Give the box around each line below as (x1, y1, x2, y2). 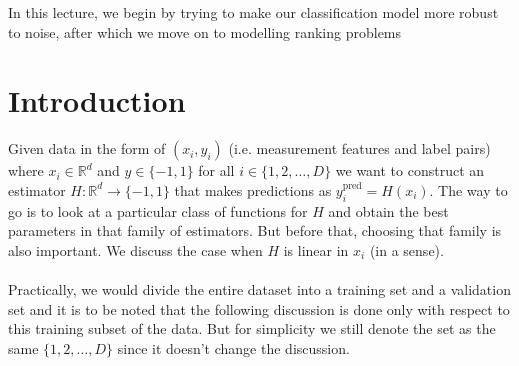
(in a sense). (369, 239, 444, 260)
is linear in (283, 239, 349, 260)
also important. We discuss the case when (8, 239, 263, 260)
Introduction (8, 80, 186, 121)
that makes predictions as (174, 179, 332, 200)
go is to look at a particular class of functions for (8, 200, 308, 221)
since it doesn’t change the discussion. (117, 337, 350, 358)
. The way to (429, 179, 508, 200)
